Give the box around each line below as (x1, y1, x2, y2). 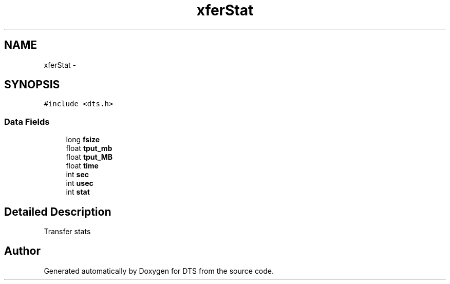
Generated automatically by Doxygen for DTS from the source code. (44, 266, 274, 275)
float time (66, 161, 99, 171)
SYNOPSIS (4, 78, 60, 91)
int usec (66, 179, 93, 188)
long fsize (66, 135, 100, 144)
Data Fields (4, 116, 50, 127)
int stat (66, 187, 90, 197)
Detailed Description (4, 205, 111, 218)
